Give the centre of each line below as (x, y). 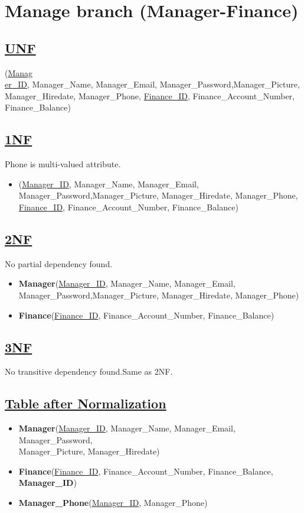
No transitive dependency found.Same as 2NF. (89, 371)
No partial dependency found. (59, 263)
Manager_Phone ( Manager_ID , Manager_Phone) (113, 503)
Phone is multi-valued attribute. (63, 164)
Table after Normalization (86, 403)
